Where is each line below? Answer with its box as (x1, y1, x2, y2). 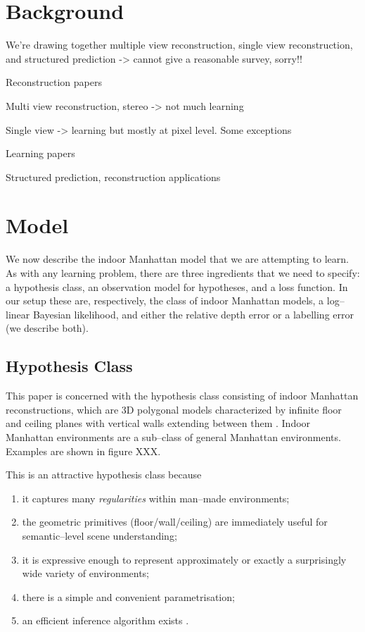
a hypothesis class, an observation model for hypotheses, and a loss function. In (6, 279, 348, 294)
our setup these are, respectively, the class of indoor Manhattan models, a (6, 293, 324, 308)
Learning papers (6, 146, 75, 161)
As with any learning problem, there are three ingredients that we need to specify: (6, 266, 360, 280)
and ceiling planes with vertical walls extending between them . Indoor (6, 416, 311, 430)
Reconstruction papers (6, 75, 102, 89)
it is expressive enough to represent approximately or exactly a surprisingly (22, 552, 347, 566)
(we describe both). (6, 321, 89, 335)
